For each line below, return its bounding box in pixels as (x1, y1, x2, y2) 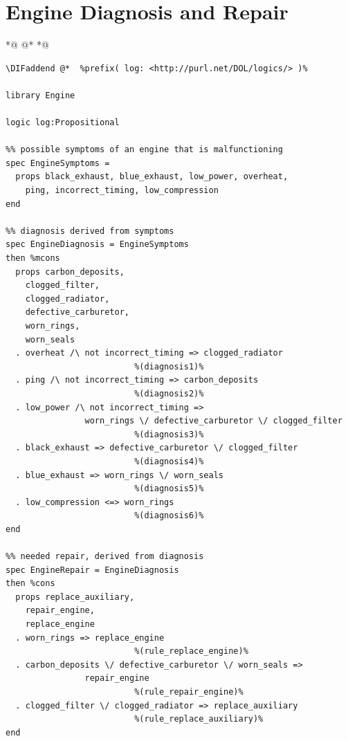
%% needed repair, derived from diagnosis (6, 551, 204, 562)
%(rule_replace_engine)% (134, 646, 248, 657)
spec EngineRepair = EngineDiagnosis (6, 565, 179, 575)
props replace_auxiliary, (15, 592, 135, 602)
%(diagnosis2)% (134, 388, 204, 399)
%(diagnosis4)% (134, 456, 204, 466)
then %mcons (6, 253, 60, 264)
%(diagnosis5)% (134, 484, 204, 494)
